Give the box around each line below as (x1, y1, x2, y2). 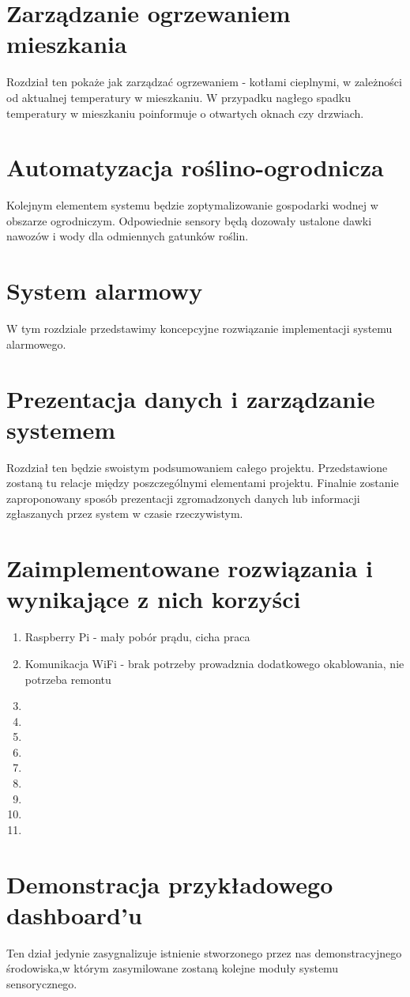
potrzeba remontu (24, 670, 111, 687)
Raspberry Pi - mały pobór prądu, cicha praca (24, 629, 250, 645)
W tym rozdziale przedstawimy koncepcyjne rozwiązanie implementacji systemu (6, 320, 393, 337)
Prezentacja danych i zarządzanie (6, 382, 375, 414)
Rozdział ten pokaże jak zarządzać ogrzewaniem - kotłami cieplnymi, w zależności (6, 74, 402, 90)
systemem (6, 413, 116, 445)
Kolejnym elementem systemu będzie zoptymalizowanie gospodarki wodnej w (6, 197, 378, 213)
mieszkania (6, 28, 127, 60)
